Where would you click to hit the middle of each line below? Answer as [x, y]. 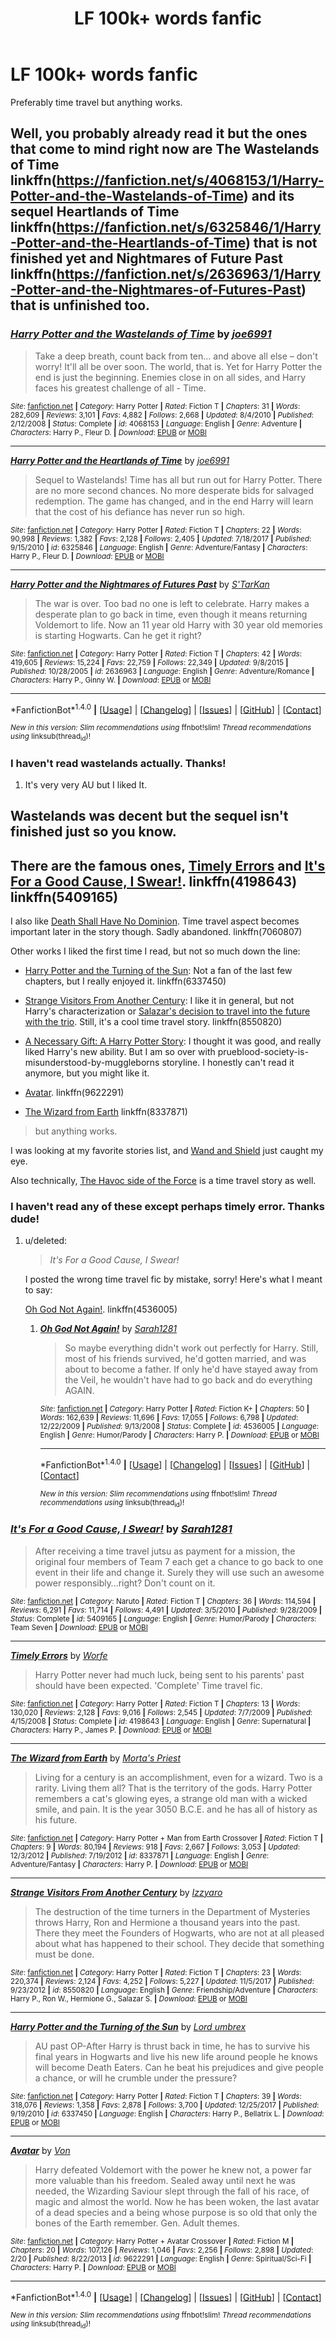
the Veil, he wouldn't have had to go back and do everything [188, 1380]
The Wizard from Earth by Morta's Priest [96, 1758]
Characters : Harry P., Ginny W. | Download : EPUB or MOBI [111, 680]
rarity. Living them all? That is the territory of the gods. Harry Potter [173, 1788]
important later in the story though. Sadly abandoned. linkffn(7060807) [156, 932]
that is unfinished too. [80, 305]
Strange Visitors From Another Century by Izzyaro [116, 1892]
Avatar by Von [40, 2150]
